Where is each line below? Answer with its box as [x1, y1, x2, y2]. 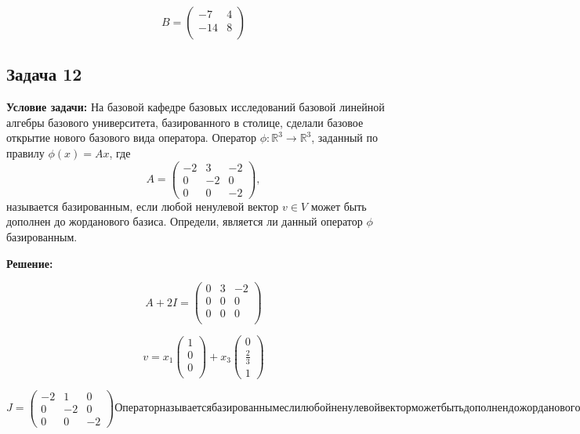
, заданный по [311, 129, 378, 146]
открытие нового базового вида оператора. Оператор [6, 129, 257, 146]
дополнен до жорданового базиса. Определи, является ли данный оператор [6, 213, 363, 230]
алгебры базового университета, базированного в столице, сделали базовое [6, 114, 364, 130]
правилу [6, 144, 45, 161]
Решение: [6, 255, 53, 271]
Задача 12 [6, 62, 82, 86]
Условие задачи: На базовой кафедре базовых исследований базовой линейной [6, 99, 385, 115]
